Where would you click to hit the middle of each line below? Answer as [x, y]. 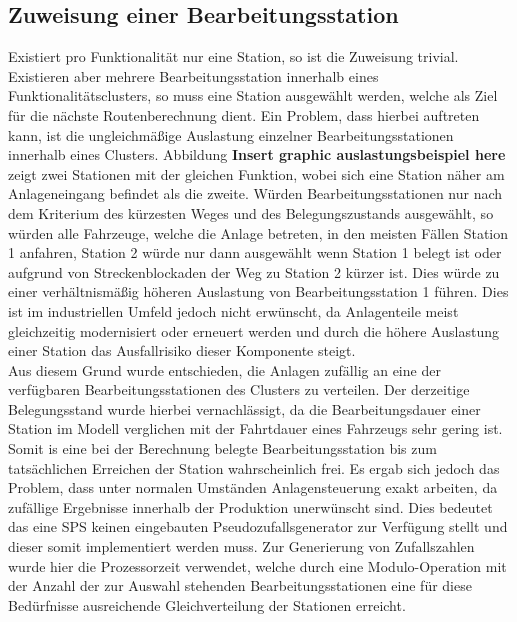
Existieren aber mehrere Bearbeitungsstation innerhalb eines [193, 75]
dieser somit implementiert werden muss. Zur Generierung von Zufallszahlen [241, 546]
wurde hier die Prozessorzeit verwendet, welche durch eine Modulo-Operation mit [257, 565]
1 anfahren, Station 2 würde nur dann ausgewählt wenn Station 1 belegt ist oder [255, 252]
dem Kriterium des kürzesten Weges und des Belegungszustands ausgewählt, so [251, 212]
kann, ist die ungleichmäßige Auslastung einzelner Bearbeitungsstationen [231, 134]
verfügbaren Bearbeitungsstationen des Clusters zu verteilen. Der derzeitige [239, 389]
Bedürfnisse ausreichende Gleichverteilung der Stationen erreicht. [207, 604]
